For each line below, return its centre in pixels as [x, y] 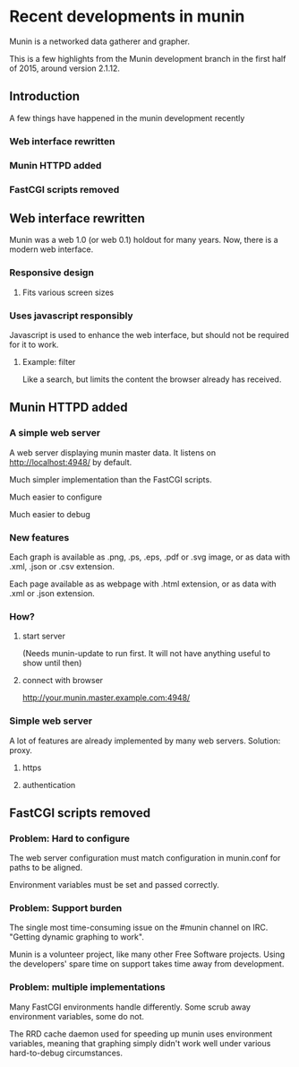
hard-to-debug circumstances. [66, 1053]
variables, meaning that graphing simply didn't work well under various [140, 1043]
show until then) [52, 663]
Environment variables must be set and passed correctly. [114, 885]
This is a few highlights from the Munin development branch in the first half [148, 58]
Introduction [45, 96]
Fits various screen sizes [68, 292]
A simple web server [55, 433]
